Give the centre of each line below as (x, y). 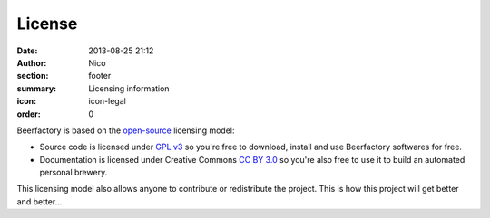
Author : (32, 62)
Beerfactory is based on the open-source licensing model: (126, 130)
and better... (39, 201)
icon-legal (107, 101)
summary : (37, 88)
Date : (27, 51)
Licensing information (129, 88)
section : (33, 76)
